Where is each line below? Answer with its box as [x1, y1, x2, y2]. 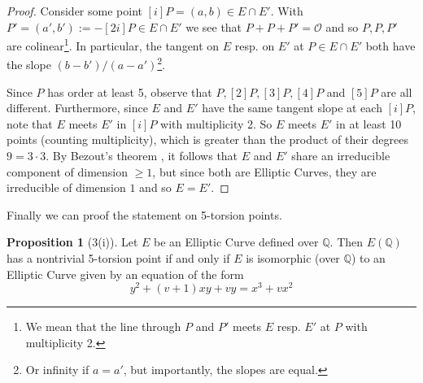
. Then [329, 233, 364, 250]
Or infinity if [25, 361, 89, 378]
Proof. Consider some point [7, 2, 142, 19]
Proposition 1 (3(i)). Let [7, 233, 138, 250]
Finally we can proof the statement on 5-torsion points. [7, 206, 282, 223]
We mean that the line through [25, 318, 181, 335]
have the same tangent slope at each [202, 99, 382, 116]
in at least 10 [336, 115, 402, 132]
